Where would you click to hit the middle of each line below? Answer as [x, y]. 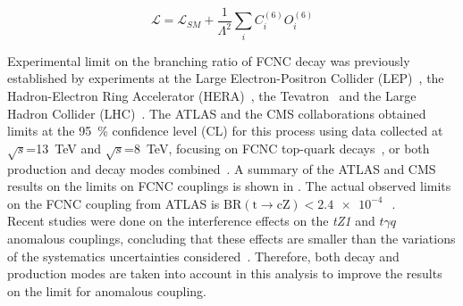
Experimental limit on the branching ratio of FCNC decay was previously [209, 60]
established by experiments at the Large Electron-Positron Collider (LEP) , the [226, 78]
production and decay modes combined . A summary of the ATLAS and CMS [222, 168]
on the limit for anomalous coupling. [107, 290]
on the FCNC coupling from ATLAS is [114, 203]
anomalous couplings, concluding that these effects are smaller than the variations [231, 238]
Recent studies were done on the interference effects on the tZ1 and [191, 221]
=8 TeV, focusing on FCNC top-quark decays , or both [277, 148]
